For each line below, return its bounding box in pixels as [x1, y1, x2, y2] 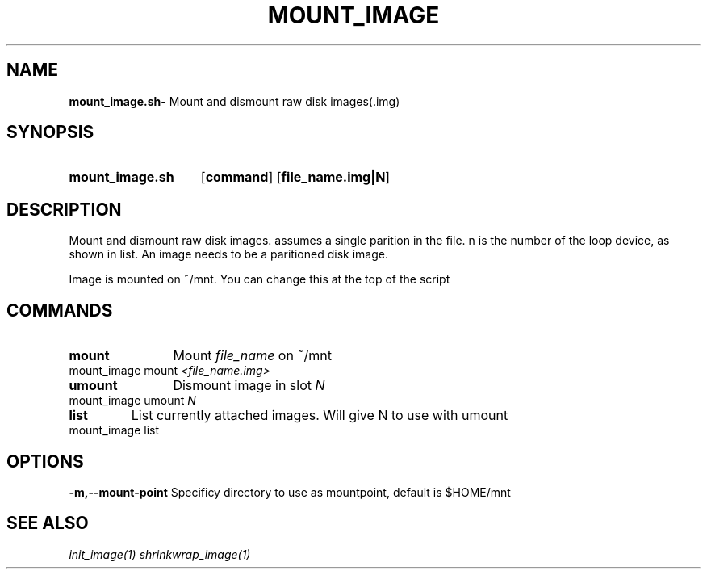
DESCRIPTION [6, 199, 122, 220]
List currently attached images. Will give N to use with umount [131, 407, 508, 424]
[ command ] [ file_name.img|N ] [200, 169, 391, 186]
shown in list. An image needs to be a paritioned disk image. [69, 247, 388, 262]
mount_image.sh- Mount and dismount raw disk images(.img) [69, 94, 400, 108]
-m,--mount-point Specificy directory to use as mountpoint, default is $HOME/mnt [69, 485, 511, 499]
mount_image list [69, 423, 159, 438]
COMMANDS [6, 300, 113, 321]
